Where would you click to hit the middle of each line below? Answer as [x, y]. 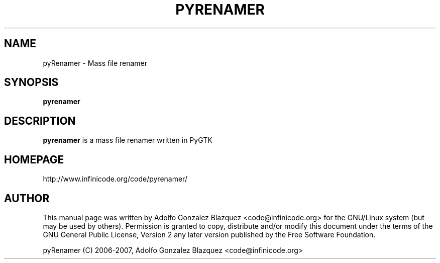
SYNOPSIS [31, 82]
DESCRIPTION [40, 121]
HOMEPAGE [34, 159]
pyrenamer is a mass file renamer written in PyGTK [128, 140]
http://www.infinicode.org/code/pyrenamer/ [115, 179]
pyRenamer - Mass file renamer [95, 63]
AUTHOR [27, 198]
